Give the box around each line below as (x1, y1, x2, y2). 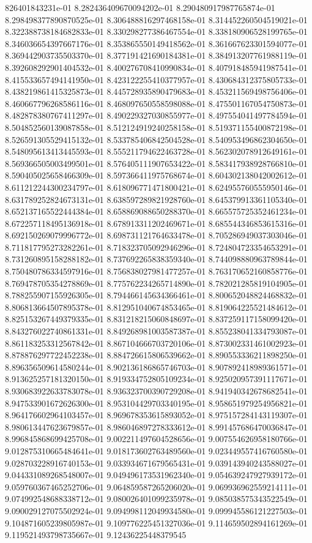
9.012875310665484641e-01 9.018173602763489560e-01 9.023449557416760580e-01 (5, 444, 308, 457)
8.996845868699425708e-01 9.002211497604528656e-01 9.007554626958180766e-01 (5, 432, 308, 445)
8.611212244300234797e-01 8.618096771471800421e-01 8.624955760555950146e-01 (5, 180, 308, 193)
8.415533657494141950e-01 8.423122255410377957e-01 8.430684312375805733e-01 (5, 73, 308, 86)
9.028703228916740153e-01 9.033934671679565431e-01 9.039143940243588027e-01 (5, 456, 308, 469)
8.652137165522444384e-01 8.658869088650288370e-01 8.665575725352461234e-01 (5, 205, 308, 218)
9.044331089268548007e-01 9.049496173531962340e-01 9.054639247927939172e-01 (5, 468, 308, 481)
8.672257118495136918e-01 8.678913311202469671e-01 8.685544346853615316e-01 (5, 216, 308, 229)
